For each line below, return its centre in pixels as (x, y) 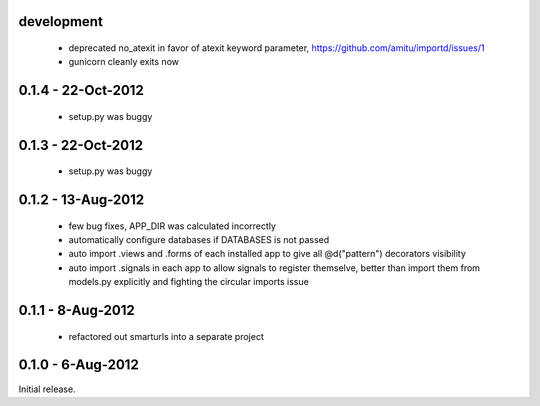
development (61, 21)
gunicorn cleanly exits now (124, 62)
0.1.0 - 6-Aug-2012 (78, 365)
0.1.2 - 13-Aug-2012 (81, 200)
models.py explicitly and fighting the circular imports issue (188, 282)
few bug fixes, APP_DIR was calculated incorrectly (172, 226)
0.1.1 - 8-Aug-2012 (76, 310)
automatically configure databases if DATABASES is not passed (199, 240)
